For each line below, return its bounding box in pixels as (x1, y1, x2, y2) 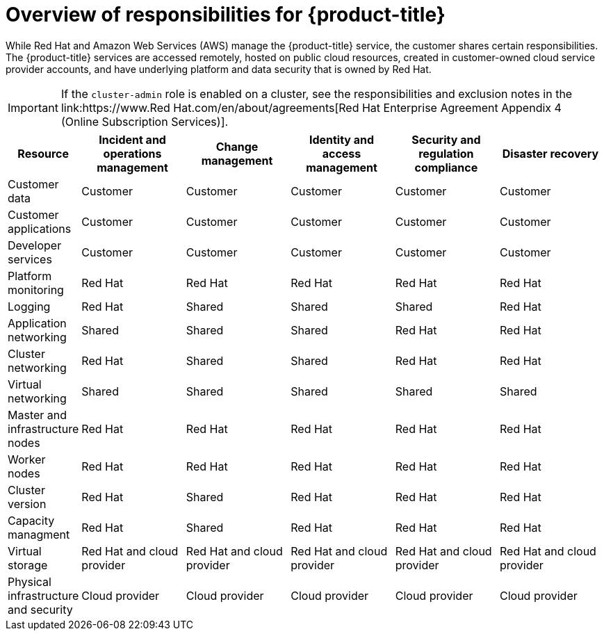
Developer (8, 238, 62, 252)
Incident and (99, 132, 166, 147)
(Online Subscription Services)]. (60, 114, 229, 129)
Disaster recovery (502, 146, 599, 161)
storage (8, 557, 48, 572)
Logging (8, 299, 51, 313)
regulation (418, 146, 474, 161)
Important (8, 100, 58, 115)
